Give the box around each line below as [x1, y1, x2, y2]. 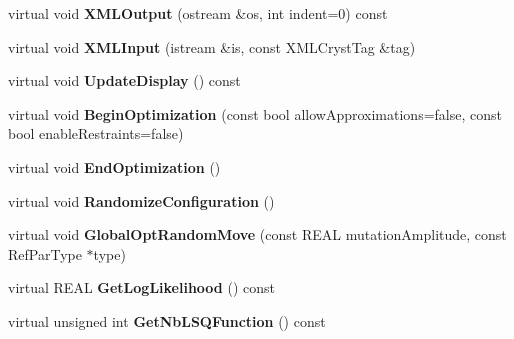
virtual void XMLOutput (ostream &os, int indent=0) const [8, 3, 388, 23]
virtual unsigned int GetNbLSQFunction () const [8, 310, 326, 331]
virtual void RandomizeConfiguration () [8, 190, 275, 211]
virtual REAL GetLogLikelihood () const [8, 277, 275, 298]
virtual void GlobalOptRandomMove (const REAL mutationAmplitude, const [8, 224, 507, 245]
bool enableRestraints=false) [8, 123, 184, 144]
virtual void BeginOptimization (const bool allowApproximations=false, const [8, 103, 502, 124]
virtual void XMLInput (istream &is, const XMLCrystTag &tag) [8, 36, 416, 57]
